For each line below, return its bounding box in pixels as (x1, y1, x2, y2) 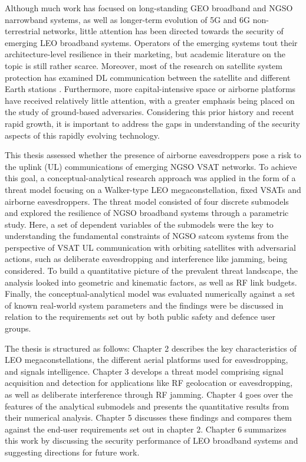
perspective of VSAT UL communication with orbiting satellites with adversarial (5, 241, 296, 253)
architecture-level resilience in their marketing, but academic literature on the (5, 48, 285, 60)
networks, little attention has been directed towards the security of (42, 25, 284, 37)
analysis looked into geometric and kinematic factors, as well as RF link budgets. (5, 276, 297, 288)
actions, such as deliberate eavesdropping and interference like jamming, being (5, 253, 288, 265)
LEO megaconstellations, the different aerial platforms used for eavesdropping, (5, 353, 288, 366)
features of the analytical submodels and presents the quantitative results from (5, 399, 289, 412)
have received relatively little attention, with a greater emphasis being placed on (5, 94, 295, 106)
